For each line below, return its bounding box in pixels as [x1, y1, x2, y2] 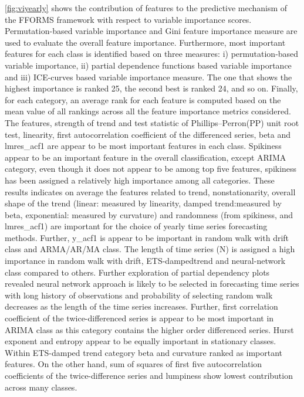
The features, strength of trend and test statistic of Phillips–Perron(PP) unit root [5, 116, 299, 128]
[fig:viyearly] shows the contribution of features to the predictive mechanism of [5, 2, 288, 13]
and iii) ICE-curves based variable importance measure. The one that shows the [5, 70, 292, 83]
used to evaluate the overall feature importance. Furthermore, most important [5, 36, 286, 48]
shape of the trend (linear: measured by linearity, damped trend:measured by [5, 197, 282, 209]
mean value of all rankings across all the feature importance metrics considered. [5, 105, 291, 117]
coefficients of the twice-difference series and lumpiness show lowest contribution [5, 369, 293, 381]
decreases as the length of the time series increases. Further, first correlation [5, 300, 278, 313]
